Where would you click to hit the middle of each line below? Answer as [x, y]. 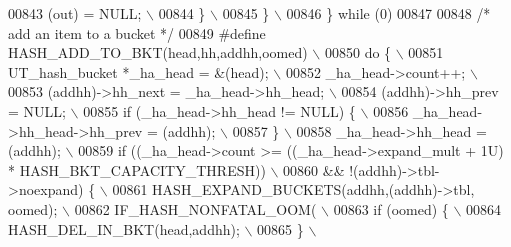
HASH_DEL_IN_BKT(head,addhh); [124, 228]
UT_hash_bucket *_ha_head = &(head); [138, 71]
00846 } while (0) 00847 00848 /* [388, 13]
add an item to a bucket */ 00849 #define [137, 32]
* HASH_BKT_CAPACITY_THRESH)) [137, 169]
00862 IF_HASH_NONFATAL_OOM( [195, 208]
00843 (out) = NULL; [75, 13]
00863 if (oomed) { [391, 208]
